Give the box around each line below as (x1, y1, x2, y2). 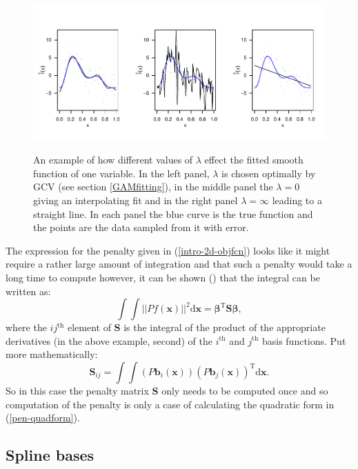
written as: (6, 283, 51, 298)
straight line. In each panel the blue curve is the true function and (33, 206, 313, 221)
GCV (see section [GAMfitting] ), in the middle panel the (33, 179, 273, 194)
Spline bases (6, 444, 95, 466)
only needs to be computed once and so (161, 383, 328, 397)
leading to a (272, 193, 322, 208)
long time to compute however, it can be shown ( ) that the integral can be (6, 270, 320, 285)
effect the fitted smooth (204, 152, 304, 167)
